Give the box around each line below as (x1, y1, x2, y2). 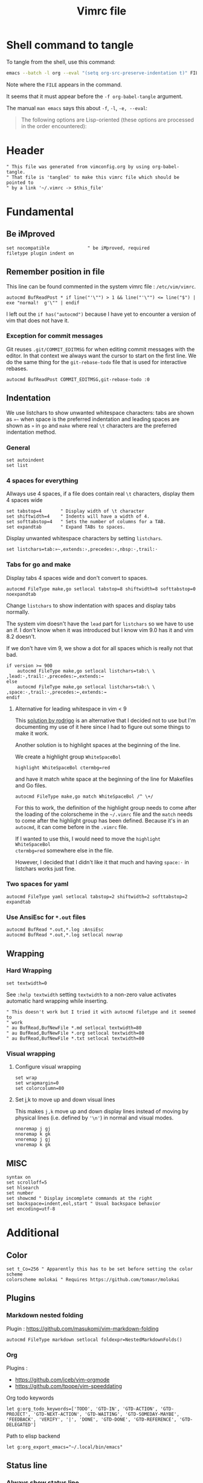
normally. (6, 608, 30, 615)
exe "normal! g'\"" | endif (6, 299, 80, 306)
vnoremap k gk (14, 1142, 51, 1148)
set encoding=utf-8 (6, 1205, 56, 1212)
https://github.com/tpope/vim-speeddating (14, 1382, 123, 1389)
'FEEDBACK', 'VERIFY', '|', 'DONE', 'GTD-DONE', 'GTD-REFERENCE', (6, 1416, 177, 1423)
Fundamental (6, 204, 74, 218)
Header (6, 144, 44, 157)
